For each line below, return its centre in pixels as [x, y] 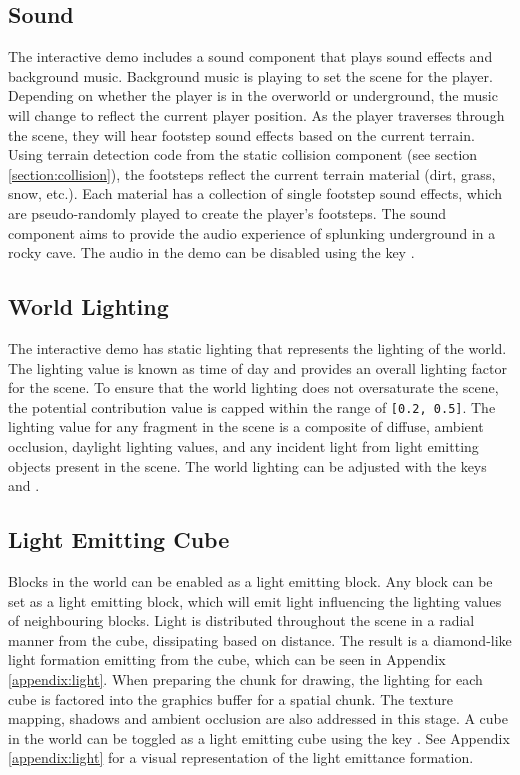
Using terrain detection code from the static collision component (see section [243, 154]
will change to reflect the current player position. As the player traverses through [256, 114]
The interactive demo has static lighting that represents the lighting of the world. [257, 347]
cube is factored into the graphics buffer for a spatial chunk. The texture [230, 698]
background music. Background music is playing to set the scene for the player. [250, 75]
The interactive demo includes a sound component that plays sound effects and [250, 56]
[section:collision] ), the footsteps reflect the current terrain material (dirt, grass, [252, 173]
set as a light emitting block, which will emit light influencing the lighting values [255, 600]
